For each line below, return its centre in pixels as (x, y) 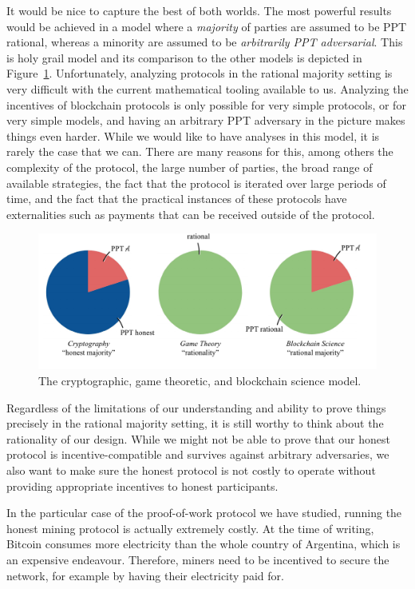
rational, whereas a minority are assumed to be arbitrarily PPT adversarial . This (205, 42)
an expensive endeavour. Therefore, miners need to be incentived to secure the (198, 560)
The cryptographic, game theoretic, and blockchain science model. (200, 381)
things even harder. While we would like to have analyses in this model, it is (193, 135)
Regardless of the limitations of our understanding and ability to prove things (196, 407)
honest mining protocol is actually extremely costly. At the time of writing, (190, 528)
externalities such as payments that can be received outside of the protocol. (191, 214)
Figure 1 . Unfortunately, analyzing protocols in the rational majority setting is (200, 73)
